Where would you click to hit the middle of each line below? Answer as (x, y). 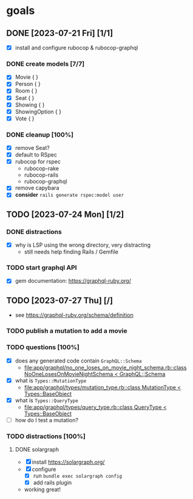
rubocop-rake (42, 169)
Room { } (26, 91)
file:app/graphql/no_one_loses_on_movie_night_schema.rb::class (105, 367)
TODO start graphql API (42, 267)
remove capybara (37, 188)
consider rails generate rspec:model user (69, 195)
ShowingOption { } (38, 111)
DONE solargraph (37, 450)
